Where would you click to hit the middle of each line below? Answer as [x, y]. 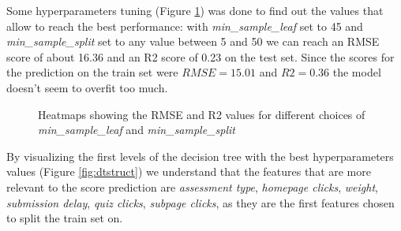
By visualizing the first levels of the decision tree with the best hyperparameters [200, 156]
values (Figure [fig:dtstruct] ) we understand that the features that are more [189, 171]
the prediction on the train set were [92, 72]
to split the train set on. [65, 218]
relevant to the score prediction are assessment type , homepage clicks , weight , [192, 186]
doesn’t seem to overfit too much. [87, 87]
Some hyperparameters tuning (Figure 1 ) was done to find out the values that [195, 10]
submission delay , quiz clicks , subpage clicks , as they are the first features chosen [200, 202]
